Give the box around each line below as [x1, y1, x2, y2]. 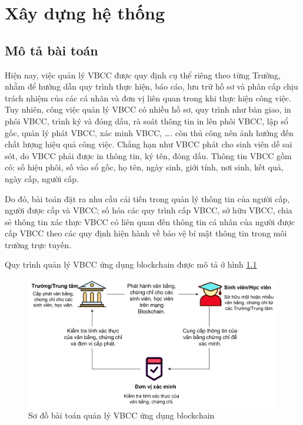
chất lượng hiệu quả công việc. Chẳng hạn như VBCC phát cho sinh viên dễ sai [5, 138, 292, 150]
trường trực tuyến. [5, 238, 71, 251]
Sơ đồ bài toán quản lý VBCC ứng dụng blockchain [28, 409, 215, 421]
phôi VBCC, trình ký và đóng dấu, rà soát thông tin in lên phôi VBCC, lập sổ [5, 114, 288, 127]
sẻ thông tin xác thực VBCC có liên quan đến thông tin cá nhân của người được [5, 215, 295, 228]
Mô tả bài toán [5, 41, 98, 59]
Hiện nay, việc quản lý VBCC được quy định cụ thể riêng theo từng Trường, [5, 68, 281, 81]
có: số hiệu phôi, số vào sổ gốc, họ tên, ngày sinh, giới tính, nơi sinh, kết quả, [5, 161, 284, 173]
